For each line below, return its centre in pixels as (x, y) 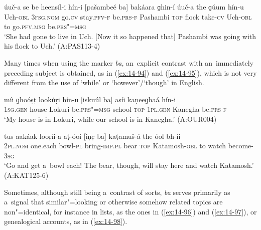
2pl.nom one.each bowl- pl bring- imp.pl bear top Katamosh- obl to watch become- (129, 146)
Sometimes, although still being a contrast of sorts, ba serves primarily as (117, 192)
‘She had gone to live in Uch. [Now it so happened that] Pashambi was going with (130, 36)
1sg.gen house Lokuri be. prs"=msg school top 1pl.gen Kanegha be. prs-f (115, 109)
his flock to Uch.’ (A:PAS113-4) (52, 46)
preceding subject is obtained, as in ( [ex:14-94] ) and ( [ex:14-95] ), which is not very (130, 72)
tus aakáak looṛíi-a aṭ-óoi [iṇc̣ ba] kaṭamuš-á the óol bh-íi (92, 136)
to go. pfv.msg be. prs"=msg (45, 26)
